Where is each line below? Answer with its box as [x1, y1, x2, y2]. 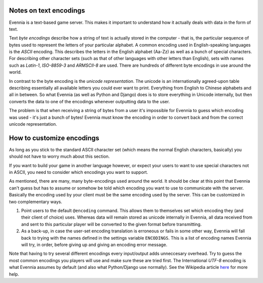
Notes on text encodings [9, 6, 85, 15]
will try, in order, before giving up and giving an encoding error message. [21, 242, 168, 247]
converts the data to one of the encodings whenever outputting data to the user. [9, 98, 170, 104]
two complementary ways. [9, 199, 63, 205]
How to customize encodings [9, 134, 99, 142]
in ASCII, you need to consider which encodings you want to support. [9, 170, 149, 175]
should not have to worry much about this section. [9, 153, 110, 159]
